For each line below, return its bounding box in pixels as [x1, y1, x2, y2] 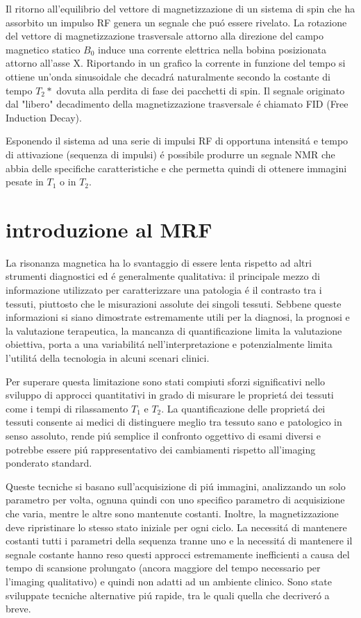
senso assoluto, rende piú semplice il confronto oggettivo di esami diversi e [6, 428, 321, 442]
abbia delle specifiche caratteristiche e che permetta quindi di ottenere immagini [6, 160, 347, 175]
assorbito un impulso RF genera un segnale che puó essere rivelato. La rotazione [6, 15, 347, 29]
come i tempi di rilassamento [6, 401, 128, 415]
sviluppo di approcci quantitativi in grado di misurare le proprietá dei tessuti [6, 387, 334, 402]
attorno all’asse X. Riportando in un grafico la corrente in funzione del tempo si [6, 56, 346, 70]
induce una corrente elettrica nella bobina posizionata [98, 42, 326, 56]
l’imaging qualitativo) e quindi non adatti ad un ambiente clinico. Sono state [6, 574, 332, 588]
